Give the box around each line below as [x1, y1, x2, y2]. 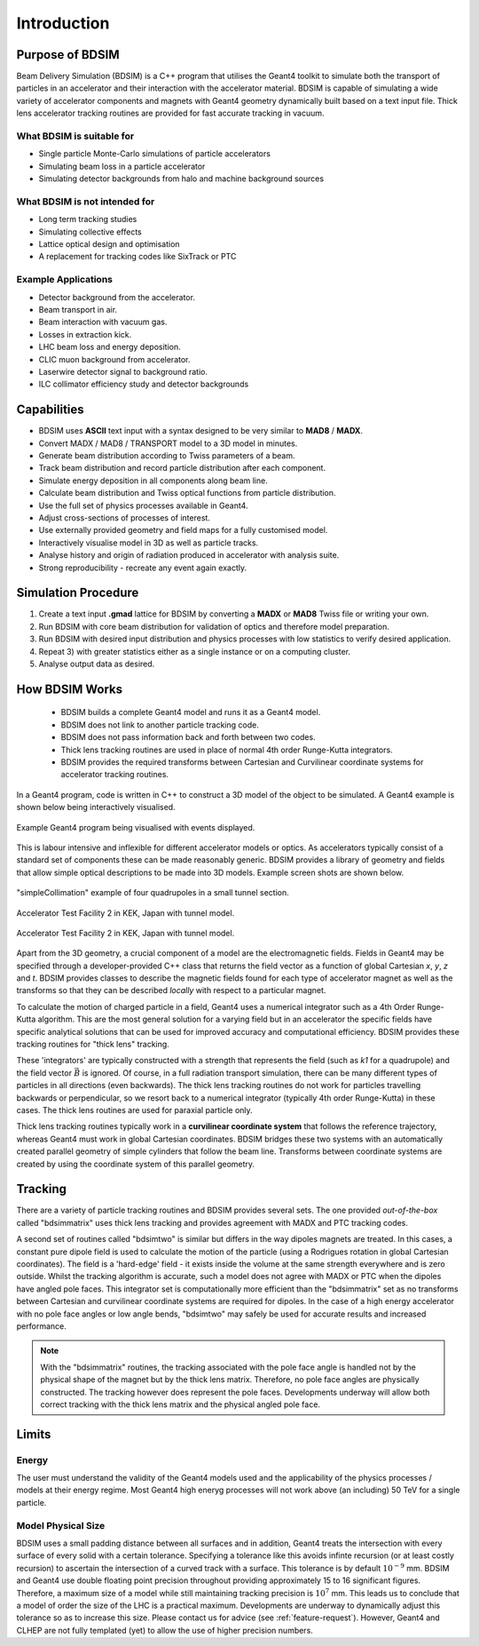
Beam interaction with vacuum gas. [38, 316, 168, 328]
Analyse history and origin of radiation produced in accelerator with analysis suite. [38, 550, 340, 561]
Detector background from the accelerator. [38, 291, 195, 302]
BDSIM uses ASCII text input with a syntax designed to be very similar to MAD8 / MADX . [38, 425, 364, 436]
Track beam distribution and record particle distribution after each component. [38, 463, 326, 473]
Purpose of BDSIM [16, 47, 120, 62]
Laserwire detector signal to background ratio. [38, 366, 208, 377]
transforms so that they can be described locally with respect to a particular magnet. [16, 985, 326, 996]
